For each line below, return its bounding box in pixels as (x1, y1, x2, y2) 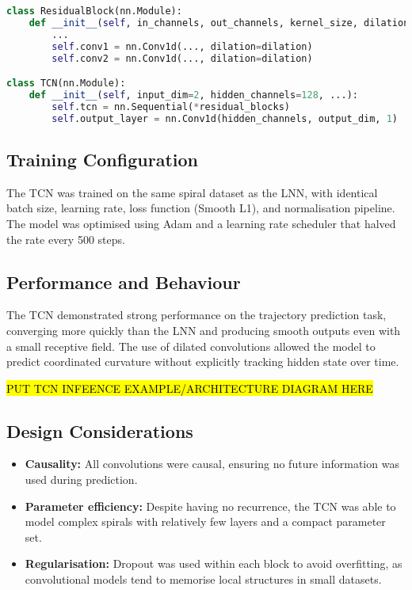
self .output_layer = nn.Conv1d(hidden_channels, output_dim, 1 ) (51, 112, 399, 124)
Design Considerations (6, 418, 193, 443)
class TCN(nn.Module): (6, 78, 126, 89)
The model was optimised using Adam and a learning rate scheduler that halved (6, 215, 396, 231)
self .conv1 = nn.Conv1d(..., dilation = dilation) (51, 40, 313, 52)
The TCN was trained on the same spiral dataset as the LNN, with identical (6, 184, 378, 200)
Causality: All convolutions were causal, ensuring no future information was (25, 455, 399, 472)
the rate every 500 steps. (6, 230, 125, 247)
